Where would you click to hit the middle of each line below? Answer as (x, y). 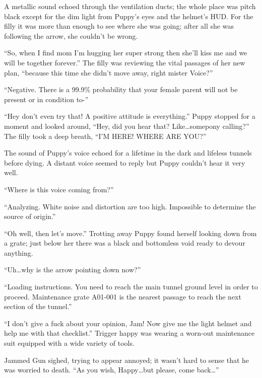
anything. (19, 252)
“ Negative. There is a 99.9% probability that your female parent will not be (121, 89)
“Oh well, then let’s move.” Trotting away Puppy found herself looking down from (130, 233)
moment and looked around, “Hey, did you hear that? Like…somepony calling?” (127, 126)
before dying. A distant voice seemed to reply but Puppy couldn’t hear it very (125, 162)
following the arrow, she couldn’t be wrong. (71, 35)
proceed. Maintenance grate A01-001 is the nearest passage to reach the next (123, 296)
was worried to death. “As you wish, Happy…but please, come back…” (112, 370)
